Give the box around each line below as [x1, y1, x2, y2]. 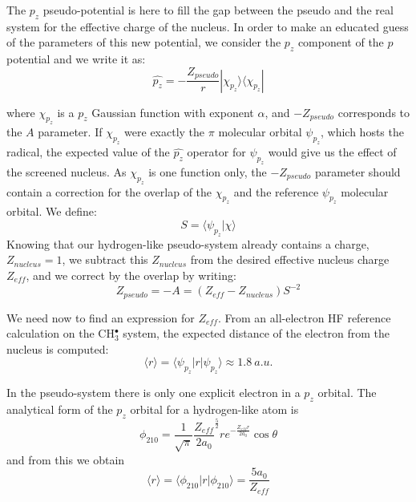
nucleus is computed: [6, 340, 109, 357]
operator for [187, 144, 246, 160]
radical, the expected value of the [6, 144, 170, 160]
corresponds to [337, 103, 410, 120]
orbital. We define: [6, 203, 97, 220]
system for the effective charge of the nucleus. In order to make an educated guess [6, 18, 409, 34]
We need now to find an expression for [6, 309, 195, 326]
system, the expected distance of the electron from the [123, 325, 390, 342]
